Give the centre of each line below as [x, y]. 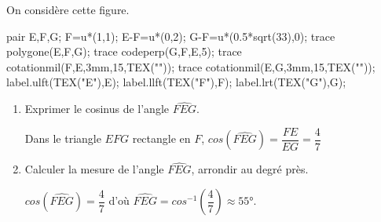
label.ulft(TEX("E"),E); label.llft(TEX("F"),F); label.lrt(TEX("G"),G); [176, 82]
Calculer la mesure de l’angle [94, 169]
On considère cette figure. [68, 9]
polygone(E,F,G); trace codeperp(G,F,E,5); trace [124, 51]
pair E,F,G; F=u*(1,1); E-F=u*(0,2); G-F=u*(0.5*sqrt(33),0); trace [171, 36]
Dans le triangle [63, 138]
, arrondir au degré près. [250, 169]
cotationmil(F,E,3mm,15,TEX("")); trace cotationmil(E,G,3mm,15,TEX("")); [191, 66]
